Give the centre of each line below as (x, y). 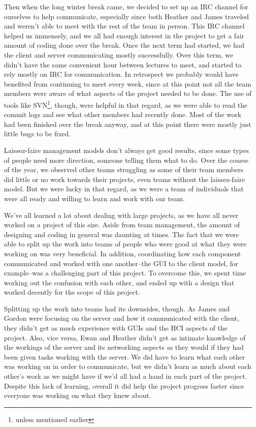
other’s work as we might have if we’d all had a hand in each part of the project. (126, 376)
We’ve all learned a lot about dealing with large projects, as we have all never (121, 215)
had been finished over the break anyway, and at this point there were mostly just (128, 124)
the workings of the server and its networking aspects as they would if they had (124, 347)
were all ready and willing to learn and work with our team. (95, 198)
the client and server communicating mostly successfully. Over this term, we (119, 54)
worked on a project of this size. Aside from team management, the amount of (122, 225)
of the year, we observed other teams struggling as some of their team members (124, 169)
